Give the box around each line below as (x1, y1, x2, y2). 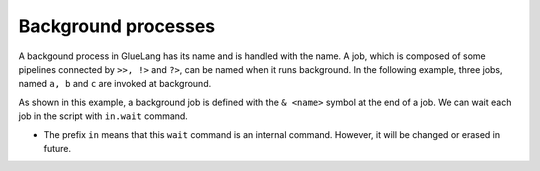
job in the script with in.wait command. (18, 110, 189, 122)
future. (43, 142, 72, 154)
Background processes (18, 15, 216, 37)
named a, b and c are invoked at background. (18, 78, 212, 90)
